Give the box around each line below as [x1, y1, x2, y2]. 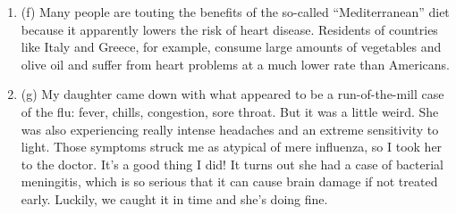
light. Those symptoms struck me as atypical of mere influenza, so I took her [21, 137, 443, 156]
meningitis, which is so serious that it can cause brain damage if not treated [21, 172, 438, 191]
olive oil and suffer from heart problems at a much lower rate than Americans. [21, 54, 450, 73]
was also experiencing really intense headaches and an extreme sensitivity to [21, 119, 439, 138]
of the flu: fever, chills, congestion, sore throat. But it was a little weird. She [21, 102, 439, 120]
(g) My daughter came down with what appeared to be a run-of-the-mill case [21, 85, 444, 103]
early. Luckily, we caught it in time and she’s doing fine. [21, 189, 328, 208]
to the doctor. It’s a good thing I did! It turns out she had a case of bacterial [21, 154, 443, 173]
